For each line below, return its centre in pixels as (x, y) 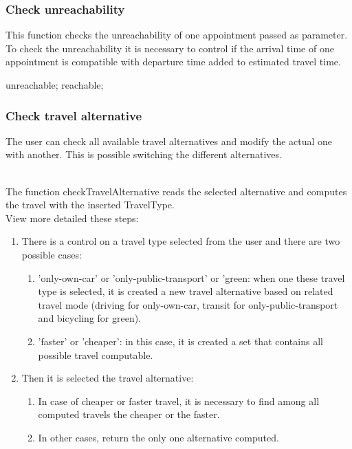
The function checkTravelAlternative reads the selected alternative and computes (176, 191)
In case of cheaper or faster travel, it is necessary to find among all (179, 401)
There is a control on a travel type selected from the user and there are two (181, 241)
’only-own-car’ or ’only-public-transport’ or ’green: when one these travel (191, 277)
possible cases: (52, 254)
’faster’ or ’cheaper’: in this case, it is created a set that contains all (180, 341)
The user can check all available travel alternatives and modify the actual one (169, 141)
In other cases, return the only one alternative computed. (158, 437)
